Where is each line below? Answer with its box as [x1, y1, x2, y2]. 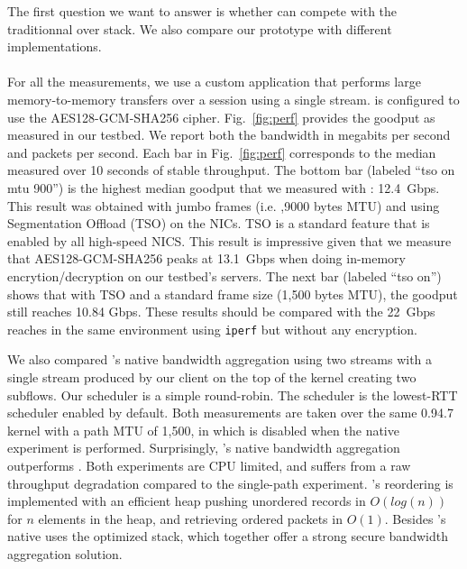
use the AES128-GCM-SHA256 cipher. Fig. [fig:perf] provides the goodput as [7, 107, 435, 126]
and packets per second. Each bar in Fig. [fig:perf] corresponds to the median [7, 142, 436, 161]
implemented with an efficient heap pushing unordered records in [7, 491, 366, 510]
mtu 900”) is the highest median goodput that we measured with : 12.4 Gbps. [7, 178, 440, 197]
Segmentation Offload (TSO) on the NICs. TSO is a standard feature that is [7, 214, 430, 233]
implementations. [7, 37, 102, 56]
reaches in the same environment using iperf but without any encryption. [7, 319, 417, 338]
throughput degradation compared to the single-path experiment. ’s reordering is [7, 473, 453, 492]
